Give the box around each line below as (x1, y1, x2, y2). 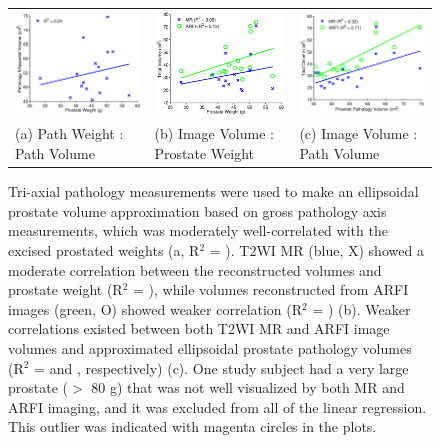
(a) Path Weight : (15, 123, 124, 144)
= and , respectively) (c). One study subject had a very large (34, 357, 409, 378)
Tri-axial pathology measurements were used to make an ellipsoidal (8, 181, 419, 202)
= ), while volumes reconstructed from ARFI (132, 279, 409, 300)
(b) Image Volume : (154, 123, 274, 144)
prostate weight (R (8, 279, 123, 300)
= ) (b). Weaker (312, 298, 411, 319)
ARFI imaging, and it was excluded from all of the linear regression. (8, 396, 427, 417)
